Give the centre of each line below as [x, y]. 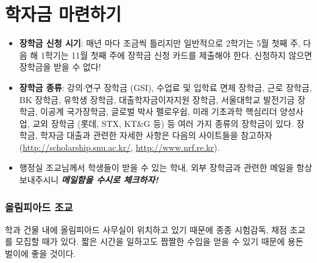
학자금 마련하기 [63, 14]
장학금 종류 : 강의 [51, 87]
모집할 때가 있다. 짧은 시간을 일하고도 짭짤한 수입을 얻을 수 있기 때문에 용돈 [159, 241]
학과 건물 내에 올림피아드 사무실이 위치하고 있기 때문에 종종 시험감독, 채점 [146, 229]
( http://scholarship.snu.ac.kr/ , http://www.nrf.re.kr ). [119, 147]
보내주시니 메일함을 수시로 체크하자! [89, 180]
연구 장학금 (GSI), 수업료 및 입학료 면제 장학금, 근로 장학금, [198, 87]
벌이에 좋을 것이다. [41, 254]
